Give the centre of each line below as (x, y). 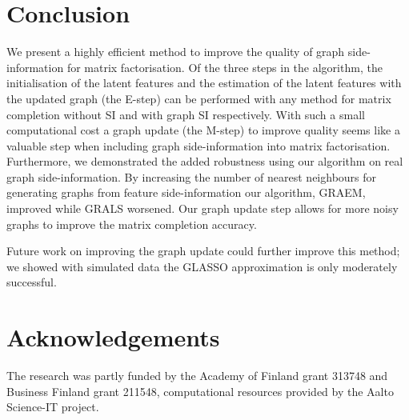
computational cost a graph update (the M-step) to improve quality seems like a (203, 130)
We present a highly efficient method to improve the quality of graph (176, 52)
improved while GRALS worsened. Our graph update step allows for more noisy (202, 208)
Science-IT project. (53, 407)
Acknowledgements (113, 337)
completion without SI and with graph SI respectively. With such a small (186, 114)
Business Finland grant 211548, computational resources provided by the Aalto (200, 391)
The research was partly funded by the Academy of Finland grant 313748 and (197, 376)
